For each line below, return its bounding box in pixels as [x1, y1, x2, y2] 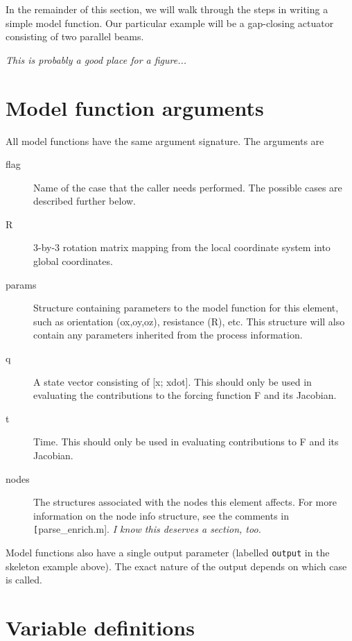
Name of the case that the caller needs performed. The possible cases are [33, 180, 342, 194]
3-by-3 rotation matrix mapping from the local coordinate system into [33, 240, 331, 255]
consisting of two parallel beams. [6, 29, 144, 44]
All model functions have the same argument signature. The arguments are [6, 133, 324, 148]
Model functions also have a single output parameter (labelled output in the [6, 545, 330, 560]
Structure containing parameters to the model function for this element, [33, 300, 339, 315]
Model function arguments [6, 93, 264, 121]
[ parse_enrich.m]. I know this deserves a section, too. [33, 522, 261, 536]
